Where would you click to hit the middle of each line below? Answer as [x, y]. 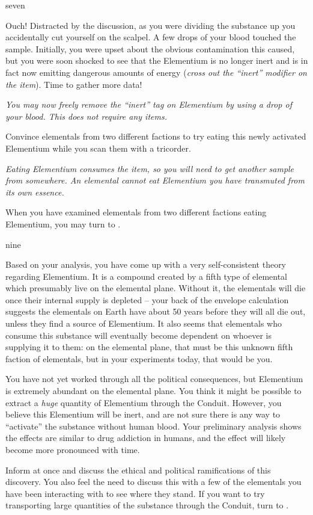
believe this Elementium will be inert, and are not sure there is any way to [143, 414]
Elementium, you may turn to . [63, 224]
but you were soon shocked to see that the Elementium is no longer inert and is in [157, 60]
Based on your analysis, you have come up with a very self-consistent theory [146, 264]
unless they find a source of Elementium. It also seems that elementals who [144, 323]
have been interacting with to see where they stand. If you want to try [135, 493]
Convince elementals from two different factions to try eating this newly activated [156, 136]
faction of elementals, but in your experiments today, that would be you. [139, 358]
